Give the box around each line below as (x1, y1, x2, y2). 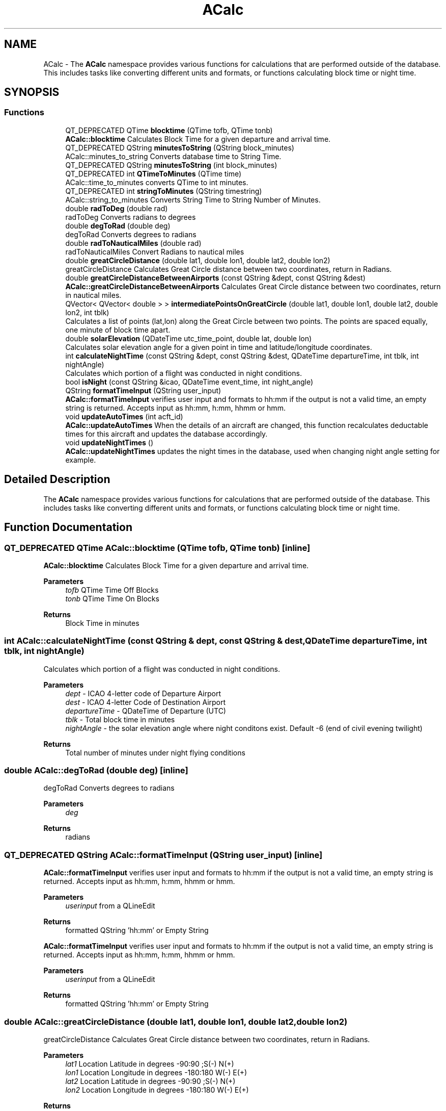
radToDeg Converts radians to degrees (65, 212, 196, 221)
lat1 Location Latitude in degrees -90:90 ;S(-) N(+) (65, 1059, 234, 1068)
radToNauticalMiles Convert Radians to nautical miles (65, 247, 244, 256)
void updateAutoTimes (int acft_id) (65, 412, 183, 421)
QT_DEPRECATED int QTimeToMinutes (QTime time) (65, 169, 242, 178)
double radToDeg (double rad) (65, 204, 168, 213)
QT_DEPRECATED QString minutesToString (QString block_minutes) (65, 143, 294, 152)
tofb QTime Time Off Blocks (65, 585, 159, 594)
